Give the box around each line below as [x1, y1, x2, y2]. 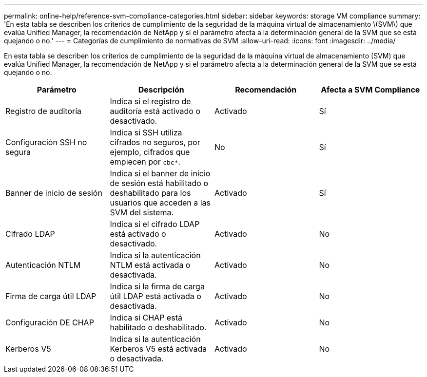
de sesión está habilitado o [110, 178, 208, 188]
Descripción [138, 85, 184, 94]
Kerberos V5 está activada [110, 344, 207, 354]
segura [5, 147, 31, 157]
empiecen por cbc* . [110, 157, 181, 167]
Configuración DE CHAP [5, 318, 94, 327]
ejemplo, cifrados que [110, 147, 190, 157]
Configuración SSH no [5, 137, 87, 147]
